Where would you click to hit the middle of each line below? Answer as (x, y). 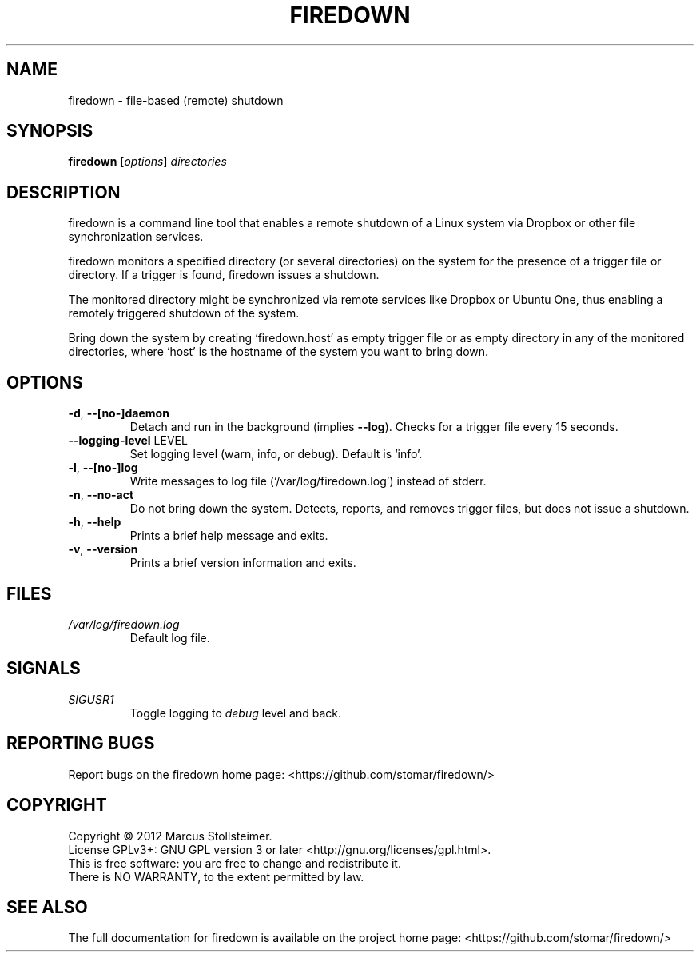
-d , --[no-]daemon (119, 413)
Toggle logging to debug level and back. (236, 713)
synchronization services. (136, 237)
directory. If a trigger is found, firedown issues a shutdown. (224, 275)
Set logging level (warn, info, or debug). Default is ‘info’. (276, 454)
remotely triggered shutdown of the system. (184, 313)
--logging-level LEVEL (128, 441)
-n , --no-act (101, 495)
